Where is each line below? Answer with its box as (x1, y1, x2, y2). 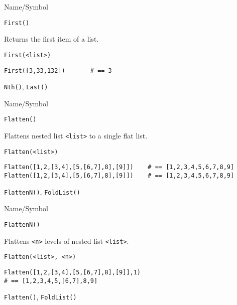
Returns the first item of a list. (4, 34, 99, 44)
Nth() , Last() (4, 81, 48, 92)
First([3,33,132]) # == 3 (4, 67, 112, 74)
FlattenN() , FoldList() (4, 186, 80, 197)
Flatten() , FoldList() (4, 291, 77, 302)
